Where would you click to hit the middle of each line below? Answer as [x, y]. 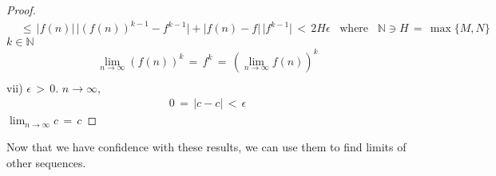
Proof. [21, 10]
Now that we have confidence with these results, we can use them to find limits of [206, 146]
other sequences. [46, 162]
